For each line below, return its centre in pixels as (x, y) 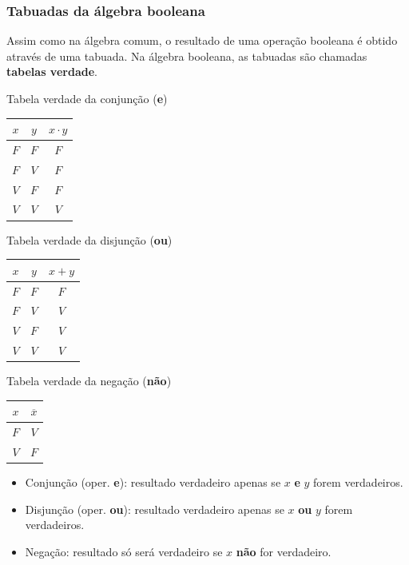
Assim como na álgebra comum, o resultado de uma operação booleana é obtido (202, 40)
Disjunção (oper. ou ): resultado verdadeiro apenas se (155, 509)
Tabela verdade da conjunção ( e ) (87, 98)
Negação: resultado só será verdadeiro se (124, 551)
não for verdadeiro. (284, 551)
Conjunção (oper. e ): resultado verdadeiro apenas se (153, 482)
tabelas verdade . (52, 72)
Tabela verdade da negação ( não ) (89, 381)
